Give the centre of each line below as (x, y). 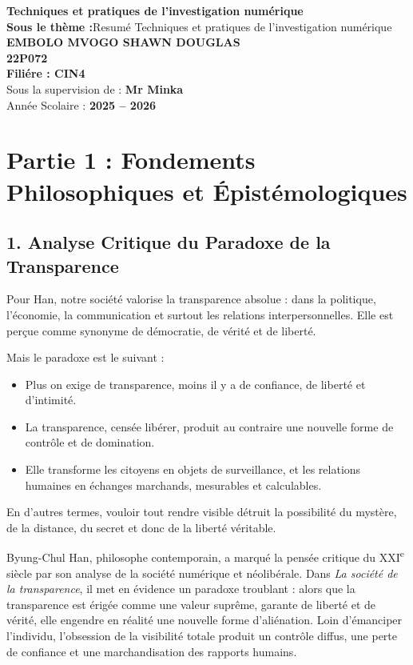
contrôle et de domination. (90, 442)
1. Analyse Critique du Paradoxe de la (169, 242)
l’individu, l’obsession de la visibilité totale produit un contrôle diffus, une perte (202, 636)
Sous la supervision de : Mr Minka (95, 88)
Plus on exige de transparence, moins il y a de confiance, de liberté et (195, 384)
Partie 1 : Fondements (131, 160)
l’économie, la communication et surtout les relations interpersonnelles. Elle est (200, 314)
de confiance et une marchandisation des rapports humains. (152, 651)
